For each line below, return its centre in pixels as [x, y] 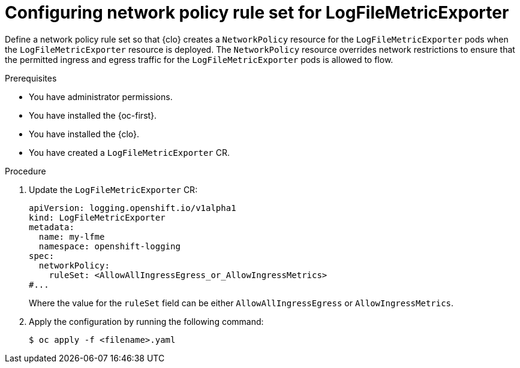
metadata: [52, 227]
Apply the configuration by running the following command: [146, 321]
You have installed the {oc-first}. [93, 115]
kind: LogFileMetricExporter [97, 217]
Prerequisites [31, 78]
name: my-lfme [72, 236]
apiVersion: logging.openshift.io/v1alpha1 [133, 208]
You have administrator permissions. [101, 96]
